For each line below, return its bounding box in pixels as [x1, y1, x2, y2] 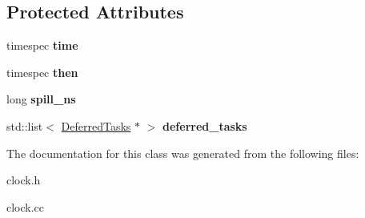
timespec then [6, 63, 78, 80]
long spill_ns [6, 91, 76, 107]
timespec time [6, 37, 78, 54]
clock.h [6, 172, 41, 188]
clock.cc [6, 198, 45, 215]
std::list [6, 117, 43, 134]
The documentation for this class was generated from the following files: [6, 144, 359, 161]
